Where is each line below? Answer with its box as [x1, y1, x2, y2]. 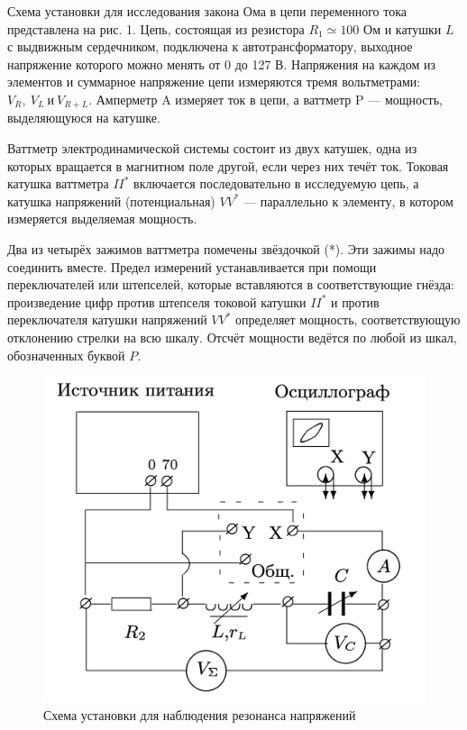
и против [330, 292, 380, 311]
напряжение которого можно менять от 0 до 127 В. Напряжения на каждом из [7, 54, 436, 73]
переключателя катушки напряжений [7, 310, 207, 329]
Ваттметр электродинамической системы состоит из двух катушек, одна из [7, 139, 417, 158]
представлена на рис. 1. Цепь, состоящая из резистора [7, 19, 305, 38]
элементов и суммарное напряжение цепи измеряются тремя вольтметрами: [7, 72, 421, 91]
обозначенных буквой [7, 345, 125, 364]
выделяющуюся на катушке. [7, 108, 160, 127]
